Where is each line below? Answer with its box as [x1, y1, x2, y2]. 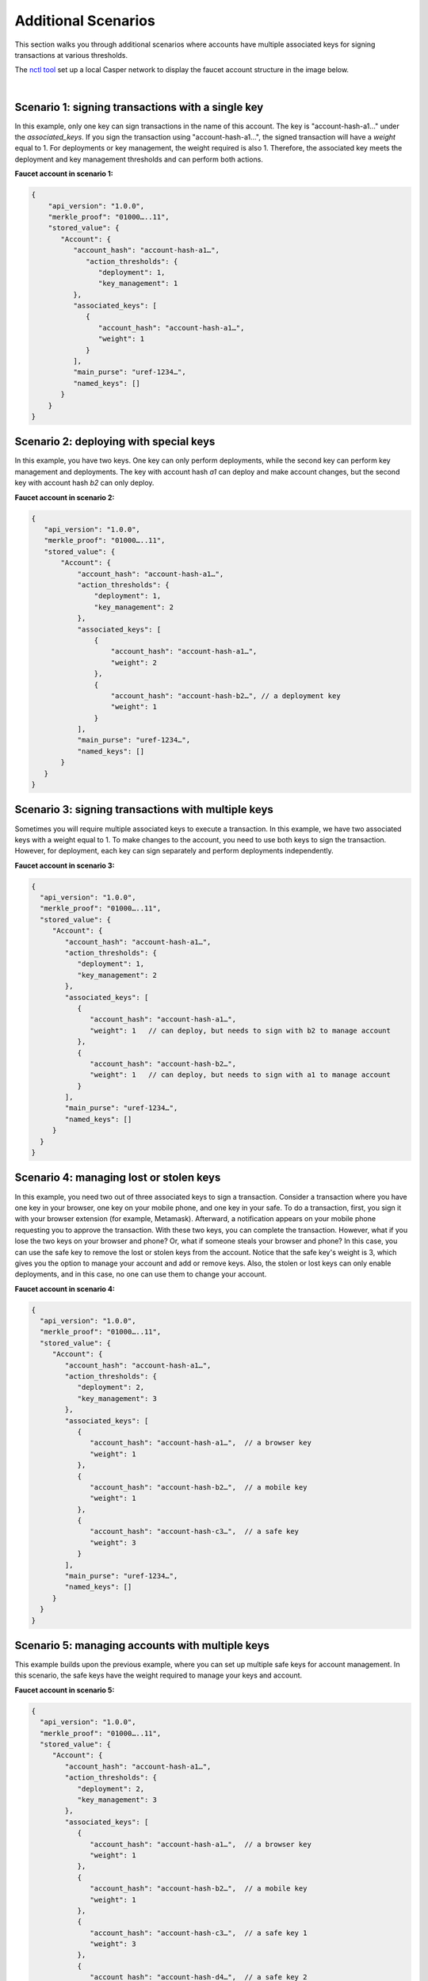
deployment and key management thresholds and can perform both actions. [14, 155, 263, 164]
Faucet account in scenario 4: [14, 1284, 115, 1293]
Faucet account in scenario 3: [14, 861, 115, 870]
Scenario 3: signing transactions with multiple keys [14, 803, 273, 816]
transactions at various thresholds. [14, 50, 128, 59]
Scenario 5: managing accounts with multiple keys [14, 1639, 269, 1652]
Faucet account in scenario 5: [14, 1685, 115, 1695]
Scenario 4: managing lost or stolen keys [14, 1171, 221, 1185]
